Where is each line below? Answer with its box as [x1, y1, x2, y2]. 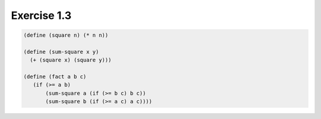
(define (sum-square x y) [23, 48, 99, 55]
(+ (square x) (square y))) [30, 57, 112, 63]
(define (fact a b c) [23, 73, 87, 80]
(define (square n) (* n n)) [23, 32, 109, 38]
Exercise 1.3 [11, 9, 71, 22]
